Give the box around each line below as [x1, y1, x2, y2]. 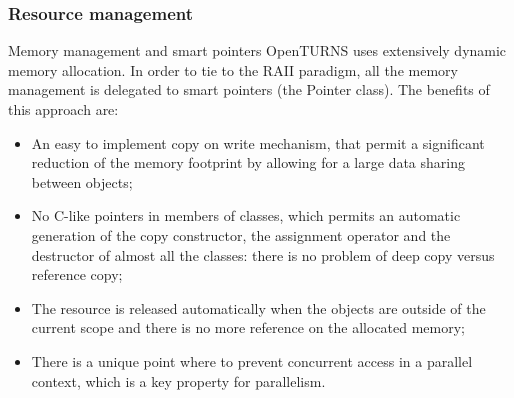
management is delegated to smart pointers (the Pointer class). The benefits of [8, 79, 490, 100]
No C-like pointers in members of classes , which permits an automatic [31, 205, 461, 226]
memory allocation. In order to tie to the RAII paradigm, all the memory [8, 59, 458, 80]
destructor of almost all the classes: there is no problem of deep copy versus [31, 244, 495, 265]
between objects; [31, 171, 133, 192]
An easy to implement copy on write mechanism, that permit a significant [31, 132, 485, 153]
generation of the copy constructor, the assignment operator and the [31, 224, 451, 245]
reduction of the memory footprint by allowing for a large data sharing [31, 152, 465, 173]
